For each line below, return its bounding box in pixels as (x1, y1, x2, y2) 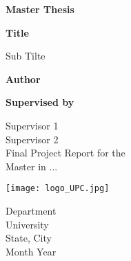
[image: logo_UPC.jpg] (6, 183, 110, 194)
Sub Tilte (6, 48, 46, 63)
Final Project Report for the (6, 145, 125, 160)
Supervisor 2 (6, 132, 59, 146)
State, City (6, 231, 52, 245)
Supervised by (6, 95, 74, 109)
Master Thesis (6, 2, 74, 16)
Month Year (6, 244, 57, 258)
